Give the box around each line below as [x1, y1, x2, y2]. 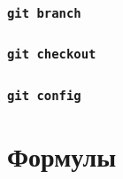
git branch [7, 5, 81, 20]
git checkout [7, 47, 96, 62]
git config [7, 88, 81, 103]
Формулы [7, 138, 117, 175]
